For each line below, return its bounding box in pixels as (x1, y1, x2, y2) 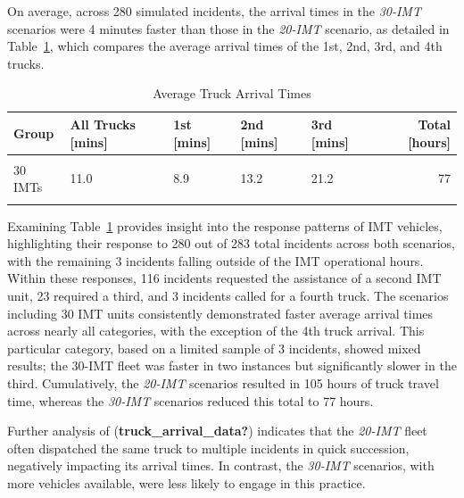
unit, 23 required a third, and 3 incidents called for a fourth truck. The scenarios (7, 286, 449, 304)
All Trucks (70, 114, 136, 133)
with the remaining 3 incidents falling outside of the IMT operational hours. (7, 251, 424, 270)
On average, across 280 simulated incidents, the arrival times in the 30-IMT (7, 2, 421, 20)
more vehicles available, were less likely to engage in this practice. (7, 473, 366, 492)
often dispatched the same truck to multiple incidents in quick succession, (7, 438, 410, 457)
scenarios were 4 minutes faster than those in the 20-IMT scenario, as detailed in (7, 19, 450, 37)
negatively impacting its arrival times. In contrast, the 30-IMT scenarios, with (7, 456, 435, 475)
